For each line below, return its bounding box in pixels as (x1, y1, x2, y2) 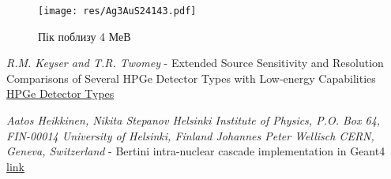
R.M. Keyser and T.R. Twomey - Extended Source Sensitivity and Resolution (6, 54, 384, 71)
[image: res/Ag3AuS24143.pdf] (38, 6, 197, 17)
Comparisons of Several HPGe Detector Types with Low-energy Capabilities (6, 69, 376, 86)
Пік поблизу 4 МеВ (38, 28, 131, 44)
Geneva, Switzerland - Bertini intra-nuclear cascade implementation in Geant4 (6, 143, 385, 159)
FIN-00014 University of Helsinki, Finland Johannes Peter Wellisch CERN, (6, 127, 374, 144)
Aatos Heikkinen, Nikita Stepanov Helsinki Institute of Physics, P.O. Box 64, (6, 112, 381, 129)
